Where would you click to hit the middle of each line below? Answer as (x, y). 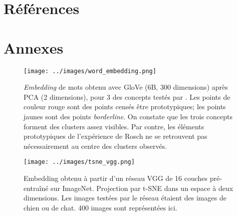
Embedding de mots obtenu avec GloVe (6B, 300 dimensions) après (126, 87)
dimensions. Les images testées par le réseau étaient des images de (125, 198)
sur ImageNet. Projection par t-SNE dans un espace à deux (142, 188)
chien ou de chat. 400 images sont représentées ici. (100, 207)
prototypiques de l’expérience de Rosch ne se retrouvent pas (115, 136)
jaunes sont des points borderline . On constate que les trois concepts (128, 116)
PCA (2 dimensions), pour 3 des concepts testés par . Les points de (127, 96)
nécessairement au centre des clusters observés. (95, 146)
